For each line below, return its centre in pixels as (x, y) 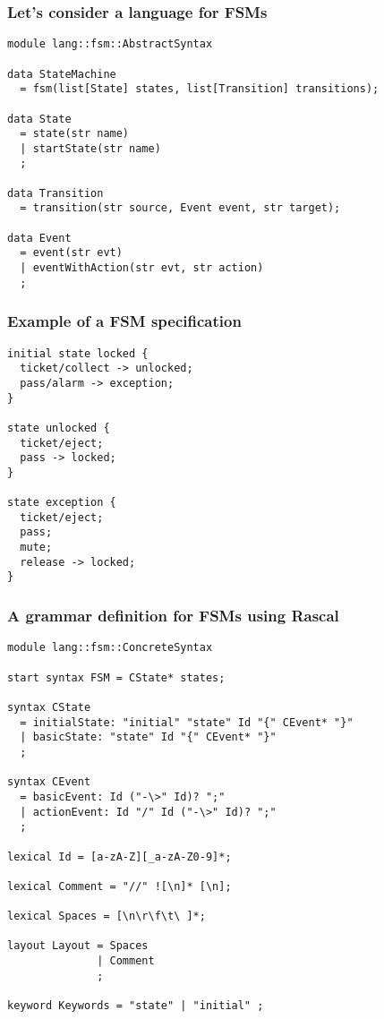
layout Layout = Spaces (78, 946)
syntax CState (49, 707)
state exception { (62, 503)
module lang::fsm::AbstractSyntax (110, 44)
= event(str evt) (71, 253)
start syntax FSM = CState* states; (116, 677)
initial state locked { (78, 353)
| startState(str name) (90, 148)
